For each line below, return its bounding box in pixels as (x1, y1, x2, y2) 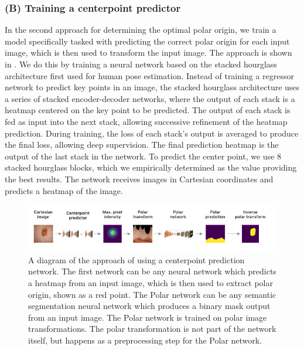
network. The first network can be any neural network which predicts (28, 265, 276, 277)
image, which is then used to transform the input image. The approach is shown (5, 46, 292, 59)
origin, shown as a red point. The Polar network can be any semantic (28, 288, 276, 300)
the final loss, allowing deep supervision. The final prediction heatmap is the (5, 138, 279, 151)
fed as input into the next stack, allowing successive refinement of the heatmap (5, 115, 288, 127)
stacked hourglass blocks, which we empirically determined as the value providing (5, 161, 297, 174)
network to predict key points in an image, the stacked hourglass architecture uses (5, 81, 300, 93)
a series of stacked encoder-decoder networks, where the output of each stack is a (5, 92, 295, 104)
